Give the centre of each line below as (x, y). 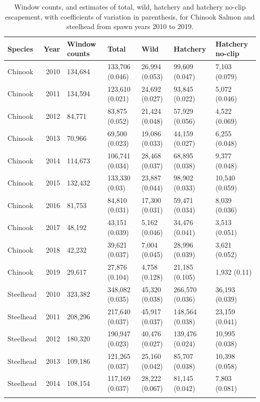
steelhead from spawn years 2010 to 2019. (130, 26)
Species (20, 48)
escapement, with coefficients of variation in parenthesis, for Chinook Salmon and (130, 16)
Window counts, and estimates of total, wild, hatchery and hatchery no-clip (130, 7)
